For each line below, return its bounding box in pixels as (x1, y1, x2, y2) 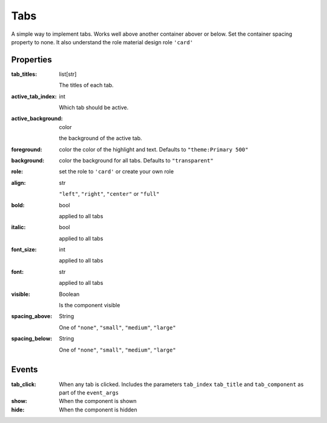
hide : (11, 406, 25, 413)
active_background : (11, 115, 63, 122)
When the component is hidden (59, 406, 137, 413)
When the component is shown (59, 398, 137, 405)
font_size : (11, 246, 37, 253)
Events (11, 364, 38, 375)
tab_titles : (11, 70, 38, 78)
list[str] (59, 70, 77, 78)
